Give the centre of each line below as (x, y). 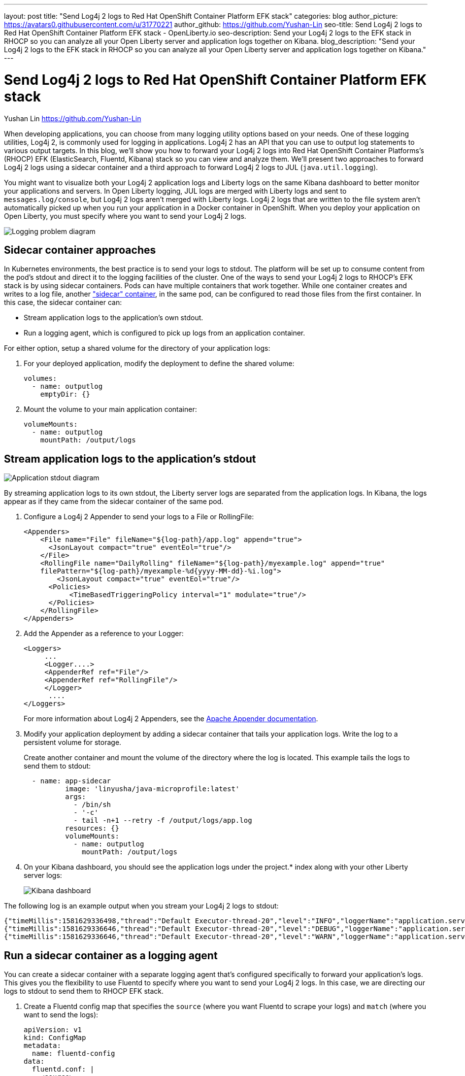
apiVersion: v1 (53, 1030)
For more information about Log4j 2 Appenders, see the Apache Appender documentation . (171, 719)
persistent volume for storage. (73, 742)
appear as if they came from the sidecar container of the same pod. (114, 502)
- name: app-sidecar (71, 781)
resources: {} (92, 828)
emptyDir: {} (65, 394)
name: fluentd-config (73, 1054)
